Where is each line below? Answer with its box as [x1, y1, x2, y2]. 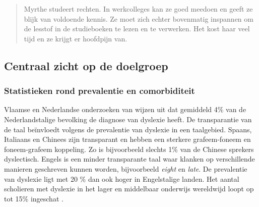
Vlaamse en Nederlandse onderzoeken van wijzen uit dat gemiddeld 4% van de [4, 104, 246, 115]
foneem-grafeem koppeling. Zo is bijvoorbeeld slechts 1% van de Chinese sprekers [4, 143, 254, 154]
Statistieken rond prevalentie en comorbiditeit [4, 84, 195, 97]
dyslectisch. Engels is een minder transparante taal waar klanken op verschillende [4, 153, 255, 164]
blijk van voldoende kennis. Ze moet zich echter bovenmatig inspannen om [24, 13, 253, 24]
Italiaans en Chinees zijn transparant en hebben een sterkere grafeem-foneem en [4, 134, 251, 144]
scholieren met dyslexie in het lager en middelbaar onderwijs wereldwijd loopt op [4, 183, 254, 194]
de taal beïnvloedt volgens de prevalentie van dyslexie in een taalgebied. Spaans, [4, 124, 252, 134]
